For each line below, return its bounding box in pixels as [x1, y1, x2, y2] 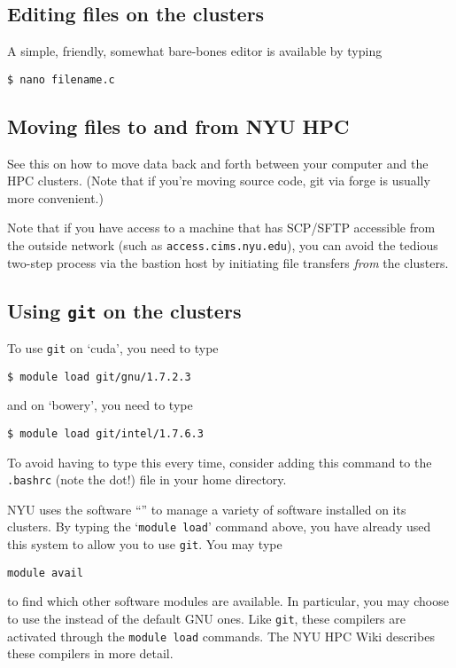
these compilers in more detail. [7, 644, 174, 663]
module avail [7, 566, 83, 579]
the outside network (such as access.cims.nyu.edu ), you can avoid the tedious [7, 236, 438, 255]
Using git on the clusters [7, 296, 242, 324]
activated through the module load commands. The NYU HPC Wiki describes [7, 626, 435, 645]
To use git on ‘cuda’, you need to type [7, 339, 219, 358]
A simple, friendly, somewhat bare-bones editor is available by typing [7, 42, 383, 60]
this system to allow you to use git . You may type [7, 535, 282, 554]
